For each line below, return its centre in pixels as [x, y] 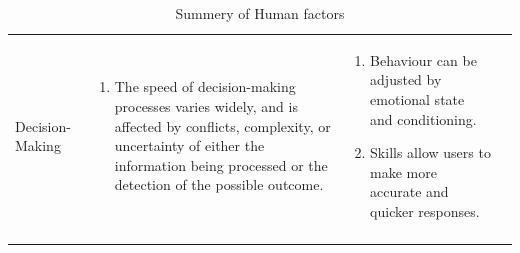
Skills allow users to [430, 152]
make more [403, 171]
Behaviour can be [423, 59]
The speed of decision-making [205, 86]
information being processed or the [221, 164]
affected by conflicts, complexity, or [222, 125]
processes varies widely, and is [206, 106]
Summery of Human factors [260, 13]
